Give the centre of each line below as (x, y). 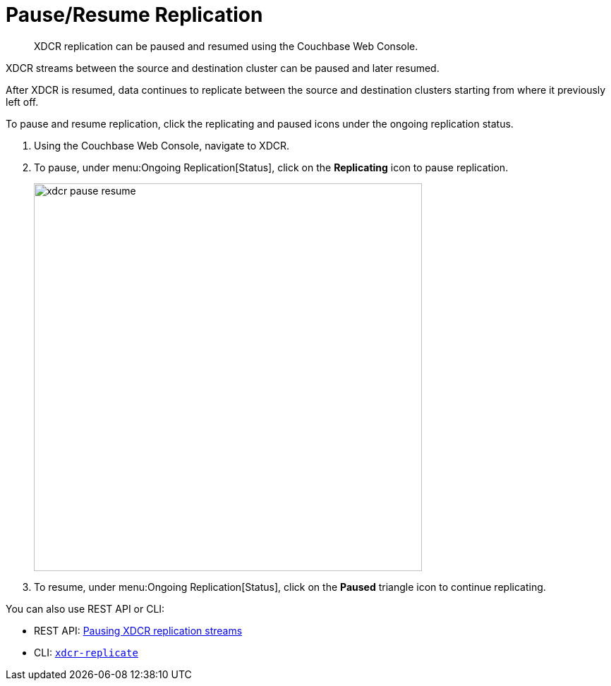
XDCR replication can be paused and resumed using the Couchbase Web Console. (226, 46)
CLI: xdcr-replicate (86, 652)
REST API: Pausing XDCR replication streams (138, 630)
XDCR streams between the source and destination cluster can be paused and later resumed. (223, 68)
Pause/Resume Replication (134, 15)
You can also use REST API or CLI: (85, 608)
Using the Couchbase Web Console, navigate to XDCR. (162, 145)
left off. (22, 102)
